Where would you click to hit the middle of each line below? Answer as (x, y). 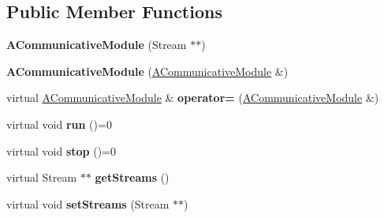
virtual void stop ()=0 (61, 150)
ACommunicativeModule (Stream (97, 45)
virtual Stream (42, 177)
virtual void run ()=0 (59, 124)
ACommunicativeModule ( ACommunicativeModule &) (147, 71)
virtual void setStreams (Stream (88, 203)
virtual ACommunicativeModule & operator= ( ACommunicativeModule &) (193, 98)
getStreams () (132, 177)
